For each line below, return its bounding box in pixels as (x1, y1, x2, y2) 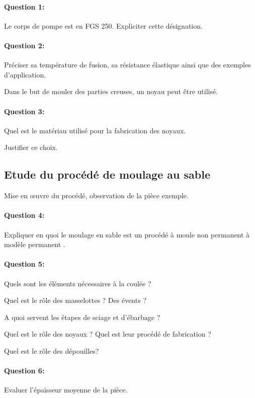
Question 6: (4, 365, 45, 376)
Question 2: (4, 40, 45, 50)
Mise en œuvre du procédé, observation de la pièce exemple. (4, 190, 189, 201)
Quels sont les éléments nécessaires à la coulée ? (4, 278, 151, 288)
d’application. (4, 69, 46, 79)
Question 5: (4, 259, 45, 269)
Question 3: (4, 106, 45, 116)
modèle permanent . (4, 239, 65, 250)
